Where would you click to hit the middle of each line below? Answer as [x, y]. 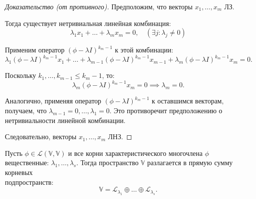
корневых [19, 172]
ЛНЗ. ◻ [120, 137]
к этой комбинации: [144, 50]
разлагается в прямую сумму [190, 162]
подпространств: [29, 182]
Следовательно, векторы [41, 137]
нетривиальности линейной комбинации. [65, 120]
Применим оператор [35, 50]
